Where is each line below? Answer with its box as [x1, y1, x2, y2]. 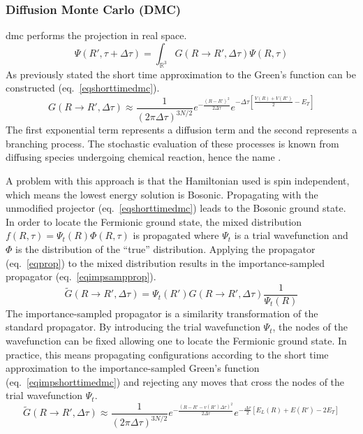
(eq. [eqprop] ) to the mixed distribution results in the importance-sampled [6, 255, 325, 270]
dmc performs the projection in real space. [6, 28, 187, 43]
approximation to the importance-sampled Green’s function [6, 361, 260, 375]
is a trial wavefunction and [234, 228, 348, 243]
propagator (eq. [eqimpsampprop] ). [6, 269, 156, 284]
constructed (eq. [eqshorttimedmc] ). [6, 80, 160, 95]
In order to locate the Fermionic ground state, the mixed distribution [6, 214, 302, 229]
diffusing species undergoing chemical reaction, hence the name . [6, 150, 281, 164]
